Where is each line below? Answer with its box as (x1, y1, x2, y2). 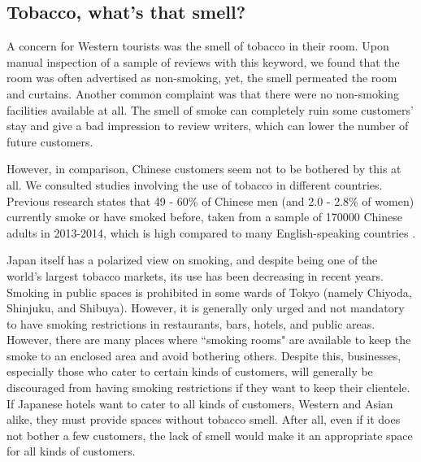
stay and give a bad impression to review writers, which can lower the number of (7, 117, 409, 134)
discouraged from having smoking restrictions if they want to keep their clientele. (7, 379, 410, 396)
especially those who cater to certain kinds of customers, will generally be (7, 363, 373, 380)
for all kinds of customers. (7, 442, 136, 460)
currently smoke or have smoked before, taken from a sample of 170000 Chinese (7, 208, 402, 225)
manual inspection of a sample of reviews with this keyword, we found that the (7, 53, 400, 70)
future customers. (7, 133, 93, 150)
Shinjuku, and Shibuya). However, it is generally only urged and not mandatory (7, 299, 405, 316)
